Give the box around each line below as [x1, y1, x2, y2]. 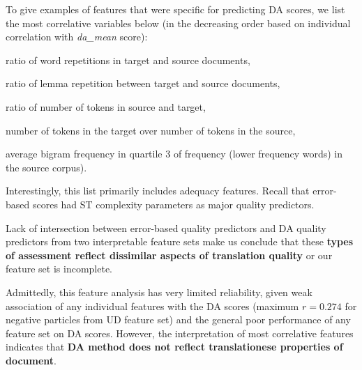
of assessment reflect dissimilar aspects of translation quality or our [6, 247, 333, 262]
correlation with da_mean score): [6, 29, 148, 44]
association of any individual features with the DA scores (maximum [6, 298, 299, 313]
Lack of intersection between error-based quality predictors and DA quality [6, 220, 326, 235]
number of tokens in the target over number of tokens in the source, [6, 123, 296, 137]
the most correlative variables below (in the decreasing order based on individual [6, 15, 351, 30]
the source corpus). [6, 160, 87, 174]
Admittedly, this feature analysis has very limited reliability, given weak [6, 284, 312, 299]
